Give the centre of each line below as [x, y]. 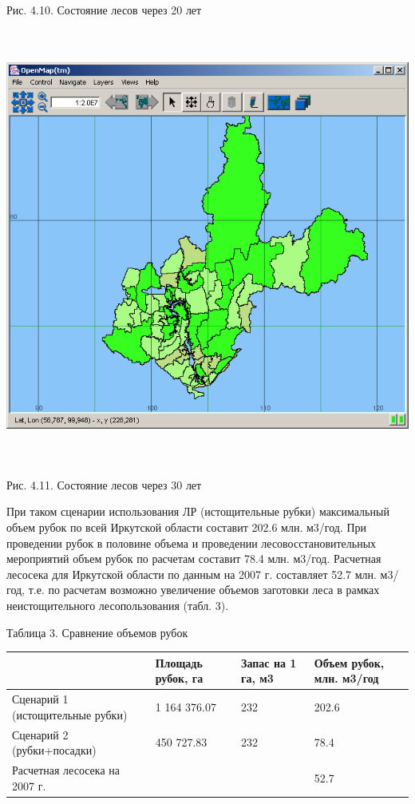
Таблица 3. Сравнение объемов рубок [97, 632]
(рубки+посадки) [54, 750]
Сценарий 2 [40, 734]
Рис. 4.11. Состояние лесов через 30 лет [104, 484]
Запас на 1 [269, 662]
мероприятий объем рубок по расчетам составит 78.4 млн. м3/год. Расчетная [194, 558]
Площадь [179, 662]
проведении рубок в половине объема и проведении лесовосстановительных [192, 543]
